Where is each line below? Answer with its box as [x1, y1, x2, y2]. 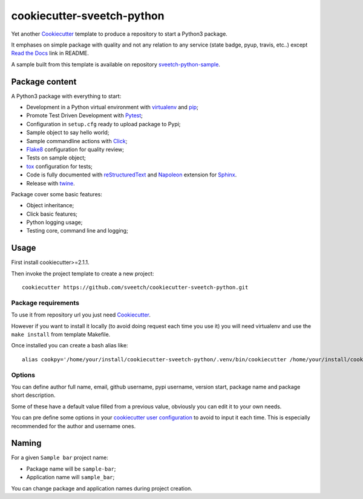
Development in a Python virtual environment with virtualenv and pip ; [26, 103, 199, 111]
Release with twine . [26, 179, 75, 187]
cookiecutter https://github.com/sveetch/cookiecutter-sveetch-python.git [22, 284, 249, 291]
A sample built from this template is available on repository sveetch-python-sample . [11, 60, 221, 68]
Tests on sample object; [26, 154, 86, 161]
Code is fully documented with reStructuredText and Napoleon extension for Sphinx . [26, 171, 237, 178]
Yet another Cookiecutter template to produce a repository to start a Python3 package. [11, 30, 228, 37]
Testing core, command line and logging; [26, 227, 128, 234]
